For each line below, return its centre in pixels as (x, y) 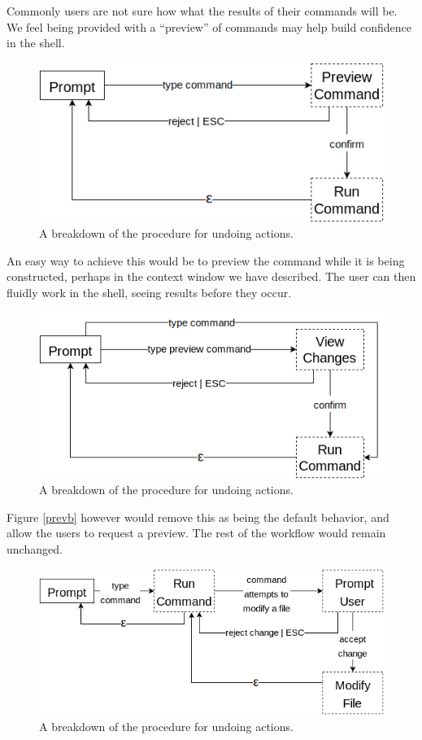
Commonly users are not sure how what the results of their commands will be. (202, 11)
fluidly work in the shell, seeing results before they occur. (149, 292)
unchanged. (35, 548)
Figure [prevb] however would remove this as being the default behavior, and (198, 517)
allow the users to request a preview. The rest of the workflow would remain (196, 533)
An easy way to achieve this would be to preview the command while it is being (206, 260)
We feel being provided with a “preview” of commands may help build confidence (209, 26)
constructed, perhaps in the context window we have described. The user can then (211, 276)
